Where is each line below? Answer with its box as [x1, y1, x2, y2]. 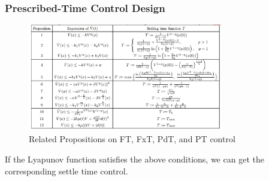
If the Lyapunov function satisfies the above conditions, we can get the [5, 153, 264, 165]
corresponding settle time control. [5, 164, 128, 177]
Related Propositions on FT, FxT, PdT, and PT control [29, 133, 235, 145]
